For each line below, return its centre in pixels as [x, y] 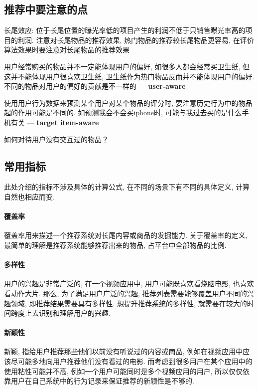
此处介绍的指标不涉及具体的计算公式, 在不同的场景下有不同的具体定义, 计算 [127, 187]
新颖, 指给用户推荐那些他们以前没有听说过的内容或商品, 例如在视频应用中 [124, 351]
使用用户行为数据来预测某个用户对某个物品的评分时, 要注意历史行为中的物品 [128, 102]
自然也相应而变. [29, 196]
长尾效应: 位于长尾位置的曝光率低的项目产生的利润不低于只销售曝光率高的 [125, 30]
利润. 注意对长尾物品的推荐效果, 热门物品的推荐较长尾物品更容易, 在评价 [136, 40]
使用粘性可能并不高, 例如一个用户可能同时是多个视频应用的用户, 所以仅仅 [124, 371]
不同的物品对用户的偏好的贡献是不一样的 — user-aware [95, 86]
